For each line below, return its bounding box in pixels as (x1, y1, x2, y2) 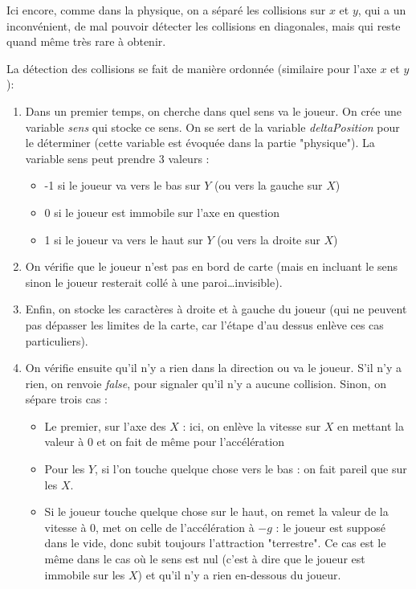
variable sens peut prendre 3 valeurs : (25, 149, 210, 166)
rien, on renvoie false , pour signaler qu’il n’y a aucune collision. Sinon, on (25, 374, 386, 391)
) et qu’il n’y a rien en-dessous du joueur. (137, 566, 341, 583)
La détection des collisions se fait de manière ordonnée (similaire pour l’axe (6, 59, 377, 76)
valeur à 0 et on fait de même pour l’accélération (44, 433, 284, 450)
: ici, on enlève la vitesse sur (182, 417, 321, 434)
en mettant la (337, 417, 404, 434)
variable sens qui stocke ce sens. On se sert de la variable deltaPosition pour (25, 118, 400, 135)
